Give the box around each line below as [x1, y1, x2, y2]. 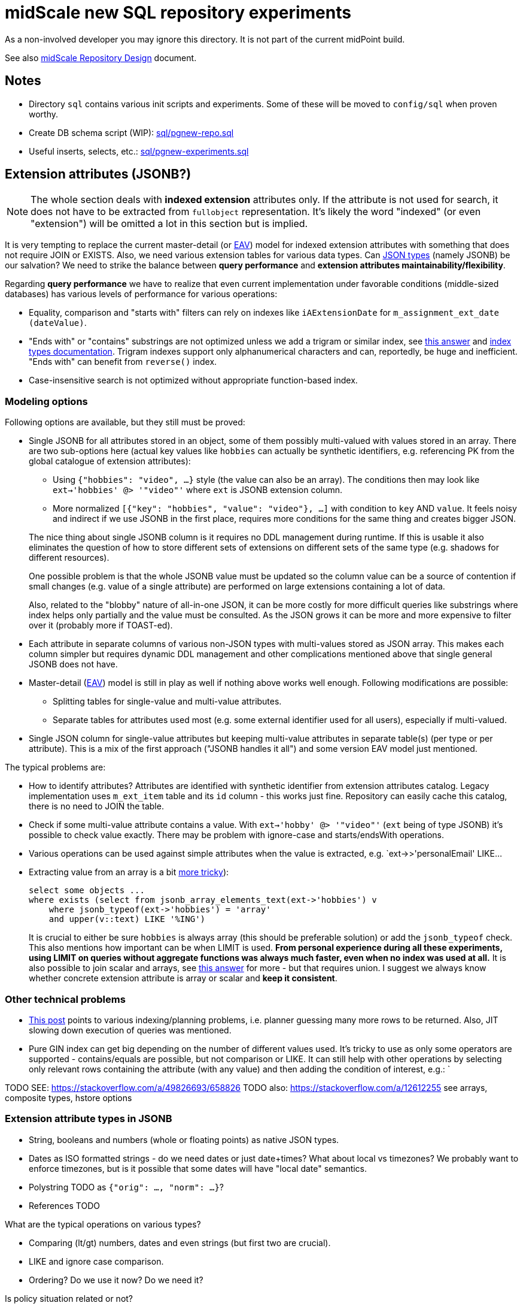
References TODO [29, 1200, 100, 1211]
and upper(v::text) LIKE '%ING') [48, 914, 206, 924]
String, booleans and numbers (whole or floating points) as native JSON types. [29, 1134, 339, 1145]
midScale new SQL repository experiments [5, 2, 351, 23]
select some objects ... [29, 885, 145, 896]
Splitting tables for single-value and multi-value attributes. [53, 696, 282, 707]
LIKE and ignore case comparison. [29, 1256, 164, 1266]
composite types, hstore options [5, 1092, 132, 1103]
